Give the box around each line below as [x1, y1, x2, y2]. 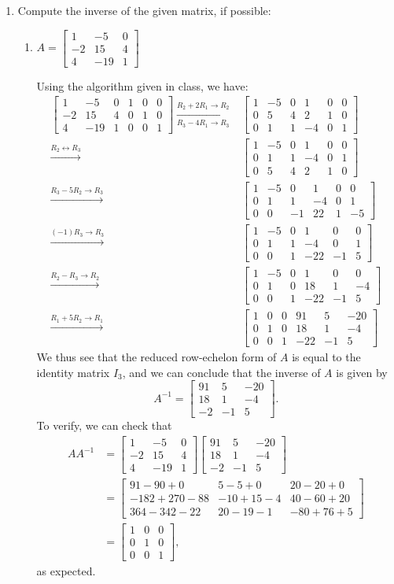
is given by [336, 364, 388, 380]
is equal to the [292, 349, 361, 365]
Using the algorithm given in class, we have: [36, 77, 249, 94]
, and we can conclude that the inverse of [122, 364, 321, 380]
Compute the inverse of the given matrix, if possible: [17, 2, 271, 18]
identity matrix [36, 364, 110, 380]
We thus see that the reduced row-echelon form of [36, 349, 277, 365]
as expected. [36, 563, 96, 579]
